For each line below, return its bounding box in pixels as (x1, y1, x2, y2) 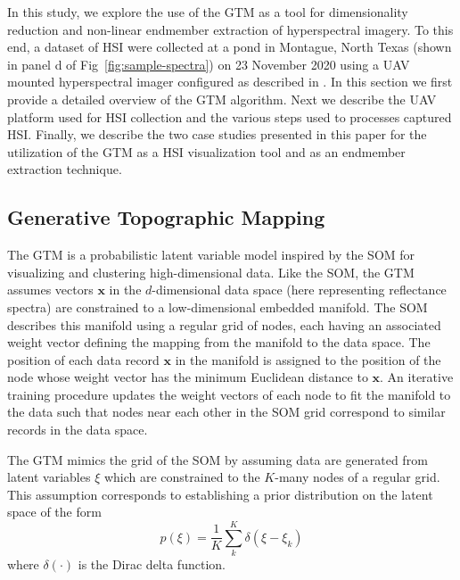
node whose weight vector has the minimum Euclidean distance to (7, 368, 368, 386)
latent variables (7, 468, 91, 486)
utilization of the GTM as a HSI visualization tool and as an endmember (7, 142, 406, 161)
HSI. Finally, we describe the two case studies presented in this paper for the (7, 125, 427, 144)
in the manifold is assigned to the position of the (175, 350, 441, 369)
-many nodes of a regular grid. (275, 468, 440, 486)
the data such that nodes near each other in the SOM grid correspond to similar (7, 402, 446, 421)
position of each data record (7, 350, 160, 369)
